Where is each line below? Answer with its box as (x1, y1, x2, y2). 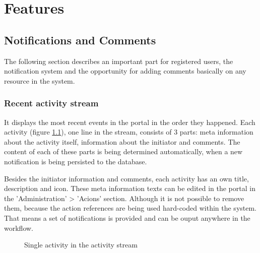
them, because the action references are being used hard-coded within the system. (4, 203, 257, 213)
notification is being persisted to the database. (4, 156, 147, 166)
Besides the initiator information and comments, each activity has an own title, (4, 173, 249, 183)
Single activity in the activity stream (24, 239, 138, 250)
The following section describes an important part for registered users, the (4, 55, 233, 66)
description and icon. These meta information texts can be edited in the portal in (4, 183, 255, 194)
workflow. (4, 222, 33, 233)
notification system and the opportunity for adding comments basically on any (4, 66, 246, 76)
